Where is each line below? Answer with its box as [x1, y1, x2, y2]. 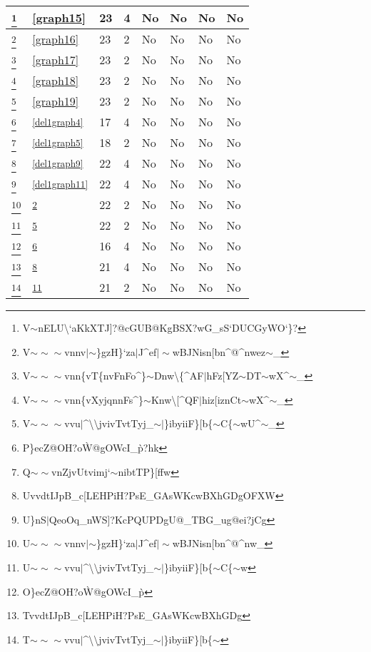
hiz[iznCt [201, 392, 242, 407]
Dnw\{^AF [153, 368, 204, 383]
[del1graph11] [32, 177, 88, 190]
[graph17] [32, 51, 79, 68]
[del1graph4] [32, 115, 83, 128]
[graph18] [32, 72, 79, 88]
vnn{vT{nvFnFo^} [64, 368, 147, 383]
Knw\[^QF [151, 392, 199, 407]
